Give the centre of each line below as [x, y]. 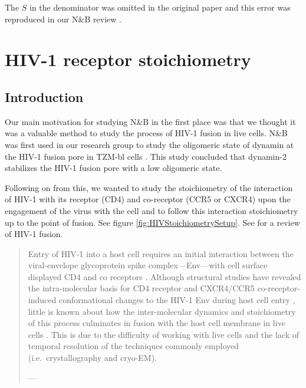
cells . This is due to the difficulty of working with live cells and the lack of [164, 334]
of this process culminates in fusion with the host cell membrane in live [157, 323]
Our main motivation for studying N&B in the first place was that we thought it [150, 121]
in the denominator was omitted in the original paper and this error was [160, 7]
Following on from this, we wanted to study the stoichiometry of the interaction [149, 187]
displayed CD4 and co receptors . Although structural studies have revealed [164, 276]
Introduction [44, 96]
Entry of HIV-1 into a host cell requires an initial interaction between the [161, 253]
